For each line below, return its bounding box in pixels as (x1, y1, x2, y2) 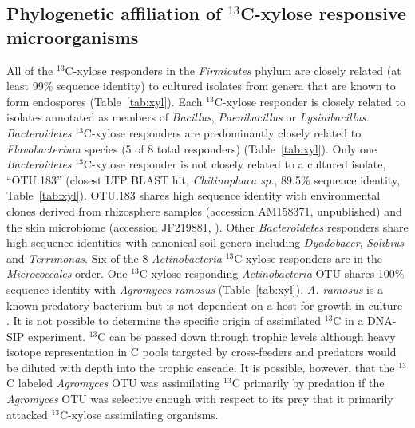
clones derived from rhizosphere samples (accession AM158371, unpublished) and (6, 202, 402, 219)
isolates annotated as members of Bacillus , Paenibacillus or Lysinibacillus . (6, 109, 370, 125)
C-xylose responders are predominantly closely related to (83, 124, 362, 141)
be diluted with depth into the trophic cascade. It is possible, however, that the (6, 359, 395, 375)
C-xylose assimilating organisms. (59, 406, 219, 422)
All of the (6, 61, 53, 78)
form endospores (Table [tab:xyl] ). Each (6, 93, 203, 109)
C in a (333, 312, 364, 329)
